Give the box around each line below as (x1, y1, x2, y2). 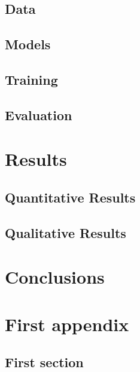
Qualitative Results (5, 223, 126, 242)
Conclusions (5, 264, 105, 289)
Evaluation (5, 105, 72, 124)
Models (5, 35, 51, 53)
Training (5, 70, 58, 88)
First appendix (5, 311, 129, 336)
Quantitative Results (5, 188, 136, 206)
